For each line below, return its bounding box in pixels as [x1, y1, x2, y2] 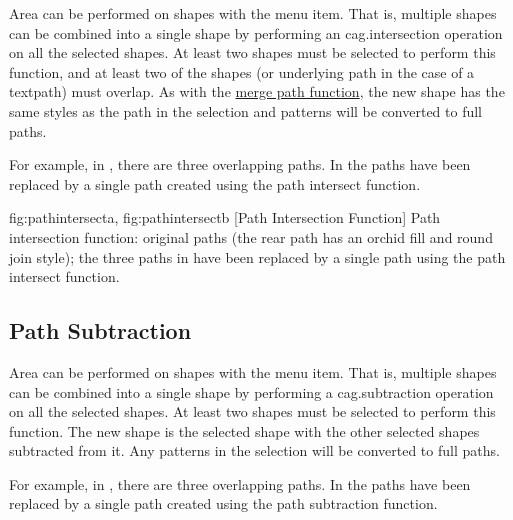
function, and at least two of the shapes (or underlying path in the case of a [9, 61, 475, 82]
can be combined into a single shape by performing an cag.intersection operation [9, 22, 503, 43]
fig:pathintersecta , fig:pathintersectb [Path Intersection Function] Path [9, 207, 441, 228]
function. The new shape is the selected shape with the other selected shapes [9, 420, 480, 441]
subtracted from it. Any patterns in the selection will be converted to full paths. [9, 440, 500, 461]
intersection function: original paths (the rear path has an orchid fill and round [9, 226, 493, 247]
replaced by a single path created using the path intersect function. [9, 173, 421, 194]
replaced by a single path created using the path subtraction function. [9, 493, 438, 514]
